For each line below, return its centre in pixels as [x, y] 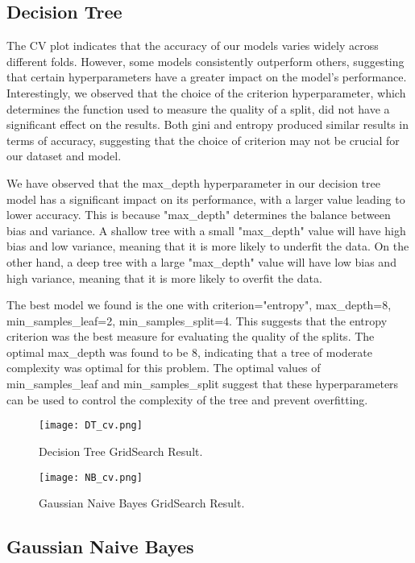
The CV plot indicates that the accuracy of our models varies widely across [193, 46]
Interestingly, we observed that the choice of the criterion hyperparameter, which [206, 92]
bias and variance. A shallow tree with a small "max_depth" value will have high [206, 230]
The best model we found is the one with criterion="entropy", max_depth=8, [199, 305]
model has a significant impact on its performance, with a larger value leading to [206, 199]
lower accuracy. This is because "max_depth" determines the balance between [199, 215]
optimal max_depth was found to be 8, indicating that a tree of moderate [190, 352]
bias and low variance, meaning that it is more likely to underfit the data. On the [208, 246]
